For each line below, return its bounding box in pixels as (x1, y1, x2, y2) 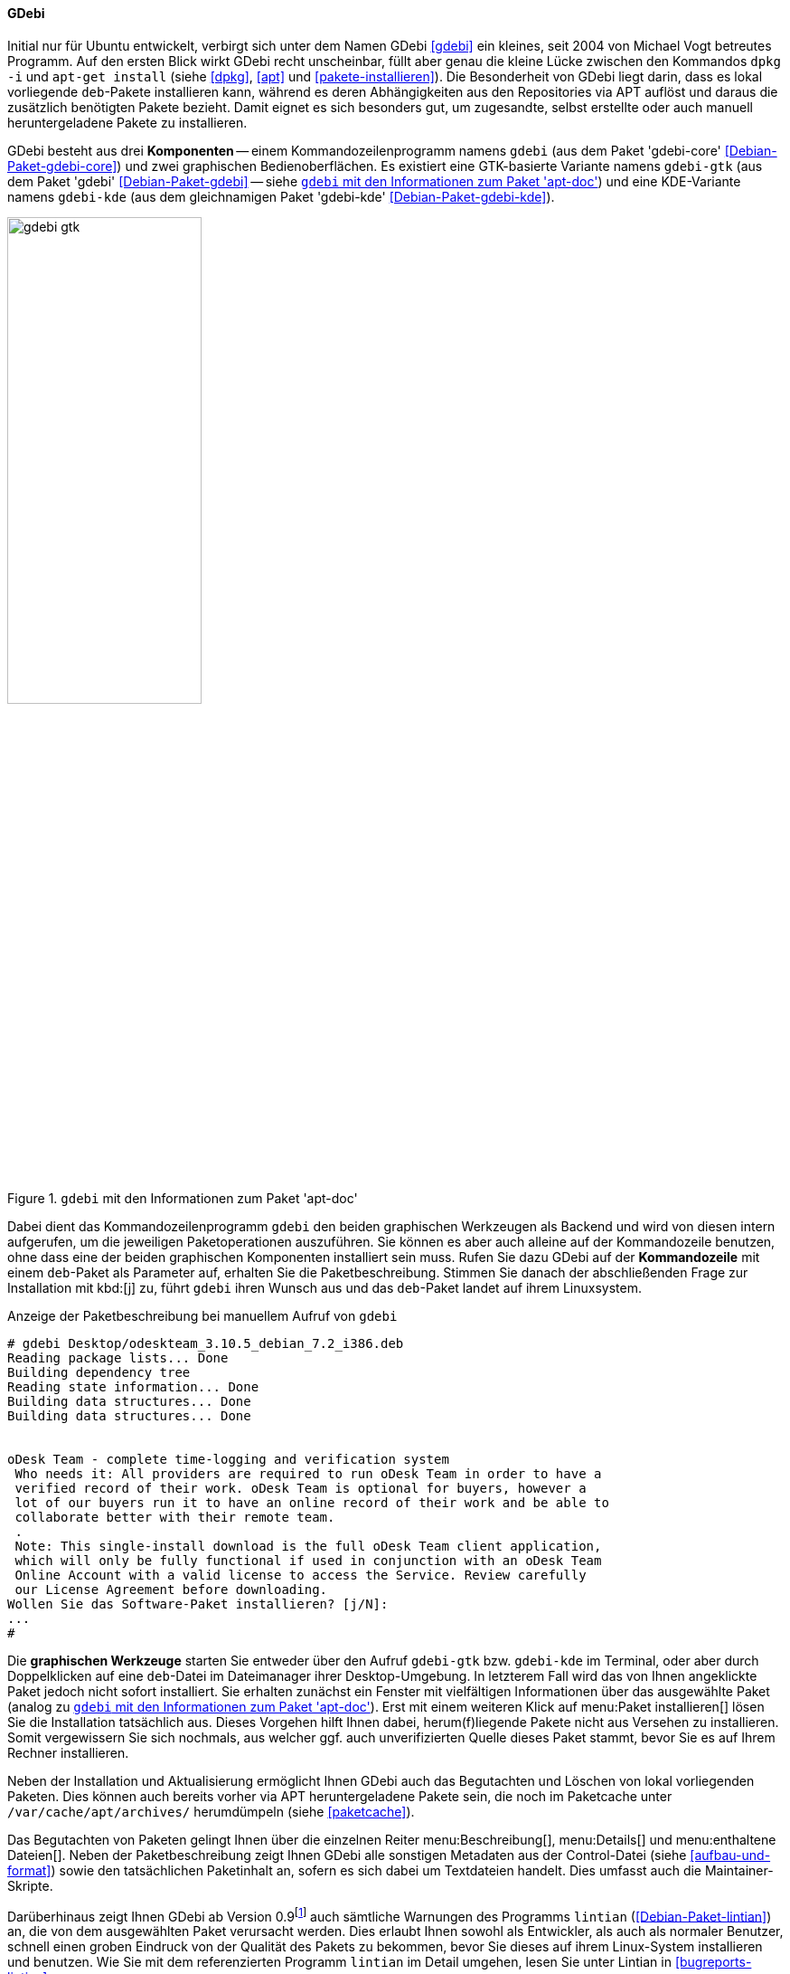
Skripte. (7, 1877, 53, 1893)
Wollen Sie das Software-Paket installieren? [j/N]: (7, 1596, 389, 1611)
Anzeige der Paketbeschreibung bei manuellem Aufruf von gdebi (7, 1307, 398, 1324)
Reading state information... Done (7, 1379, 259, 1394)
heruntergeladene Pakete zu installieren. (7, 114, 248, 130)
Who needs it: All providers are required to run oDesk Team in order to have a (14, 1466, 602, 1481)
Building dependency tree (7, 1364, 191, 1380)
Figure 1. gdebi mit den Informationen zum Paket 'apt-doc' (7, 1190, 358, 1206)
